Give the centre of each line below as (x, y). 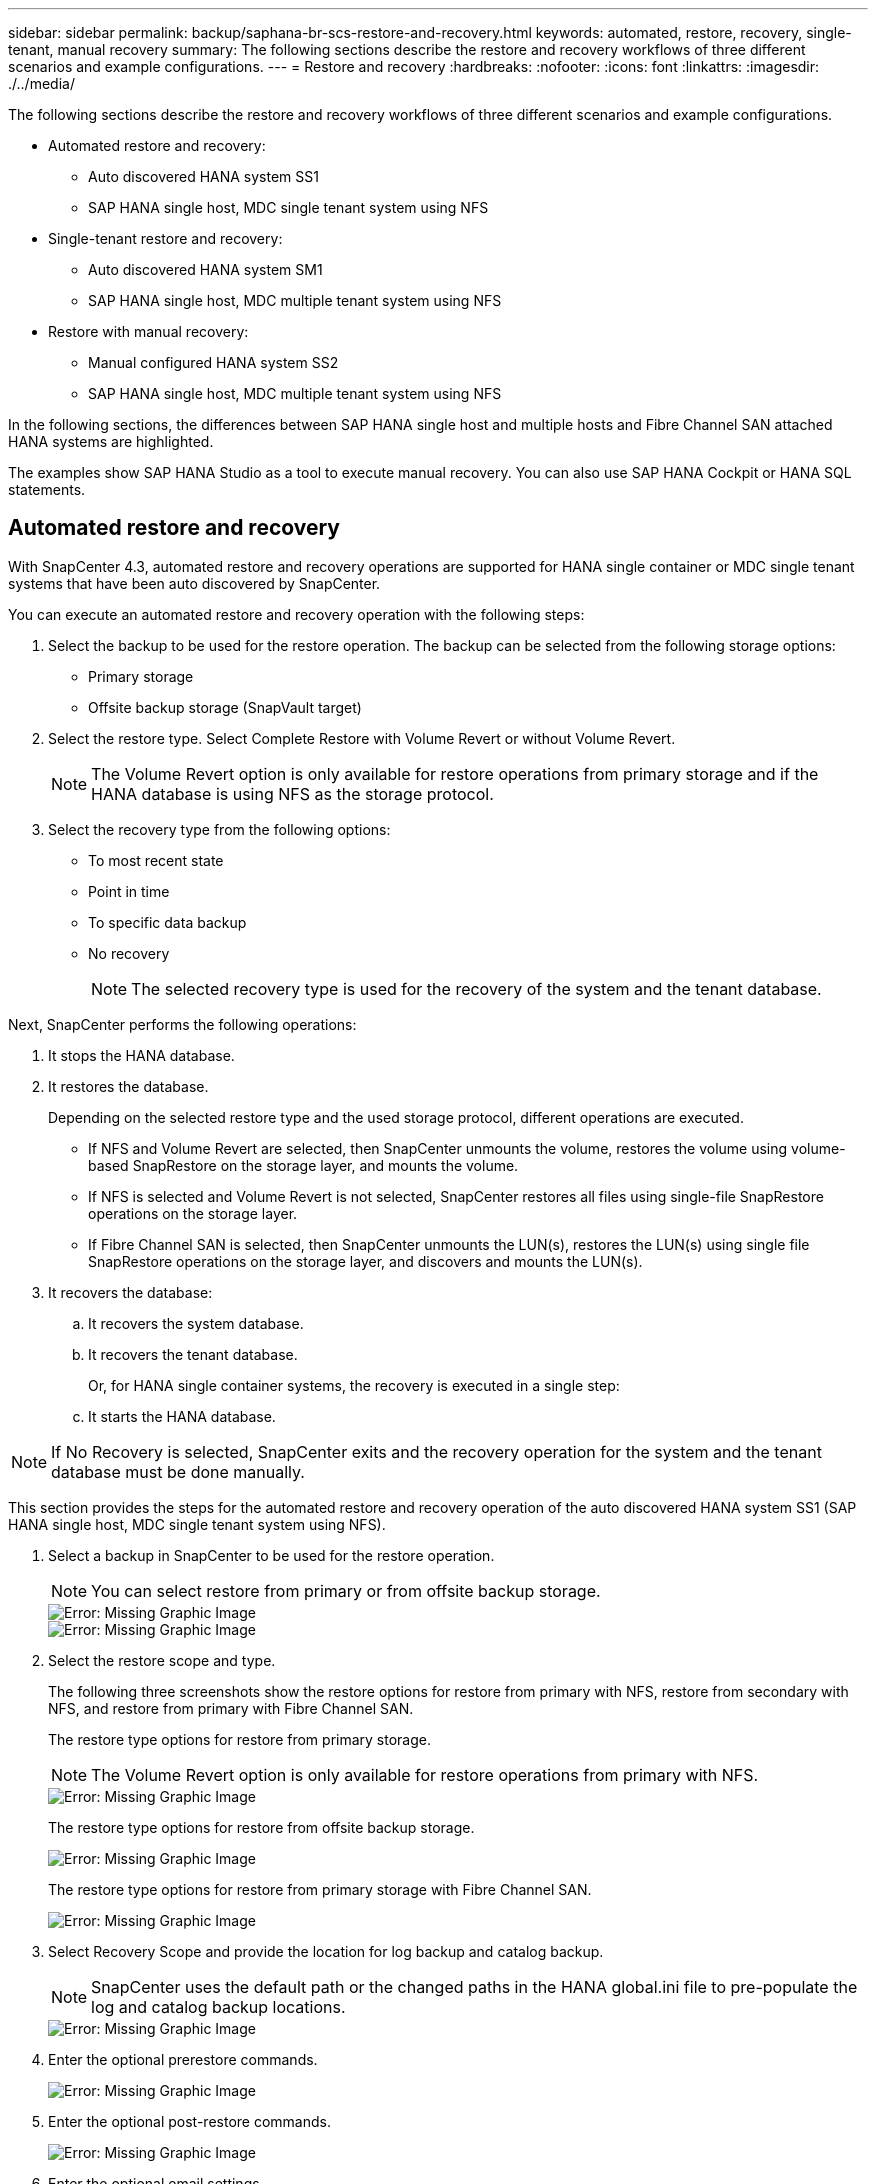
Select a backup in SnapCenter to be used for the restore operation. (271, 1555)
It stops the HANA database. (141, 1055)
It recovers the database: (130, 1292)
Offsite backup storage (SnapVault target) (225, 707)
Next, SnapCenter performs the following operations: (182, 1024)
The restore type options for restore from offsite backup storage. (261, 1827)
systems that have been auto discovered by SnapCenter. (194, 583)
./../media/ (41, 83)
